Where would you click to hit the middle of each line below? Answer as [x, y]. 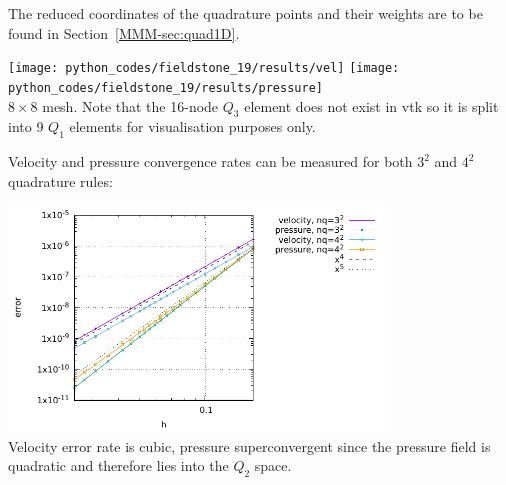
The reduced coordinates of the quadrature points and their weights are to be [245, 13]
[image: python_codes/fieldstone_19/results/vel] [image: [204, 68]
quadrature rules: [60, 180]
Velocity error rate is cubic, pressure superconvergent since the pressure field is [249, 445]
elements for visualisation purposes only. [192, 126]
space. [273, 465]
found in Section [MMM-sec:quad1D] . [124, 32]
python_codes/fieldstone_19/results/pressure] [165, 87]
